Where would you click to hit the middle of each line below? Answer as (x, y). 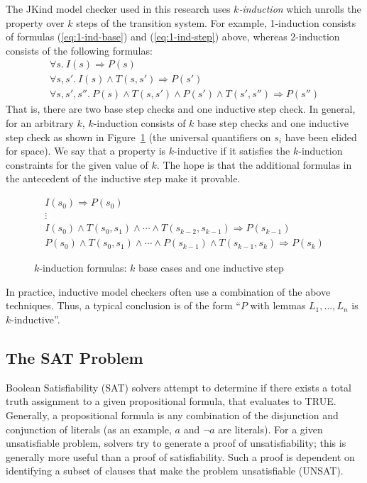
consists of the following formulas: (79, 50)
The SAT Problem (75, 357)
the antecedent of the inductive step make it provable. (123, 178)
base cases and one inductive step (211, 268)
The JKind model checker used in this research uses (118, 9)
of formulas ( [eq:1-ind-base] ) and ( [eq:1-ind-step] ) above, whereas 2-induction (173, 37)
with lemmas (278, 305)
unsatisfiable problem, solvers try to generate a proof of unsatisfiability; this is (176, 443)
